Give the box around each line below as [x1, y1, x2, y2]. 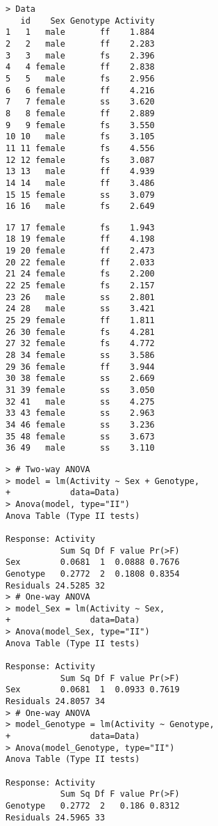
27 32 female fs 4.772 [6, 338, 155, 349]
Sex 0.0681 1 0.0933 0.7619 [6, 685, 180, 695]
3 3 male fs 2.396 [6, 50, 155, 61]
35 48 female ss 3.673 [6, 431, 155, 442]
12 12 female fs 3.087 [6, 155, 155, 165]
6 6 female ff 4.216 [6, 85, 155, 95]
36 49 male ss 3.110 [6, 443, 155, 453]
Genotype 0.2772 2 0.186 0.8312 [6, 800, 180, 811]
